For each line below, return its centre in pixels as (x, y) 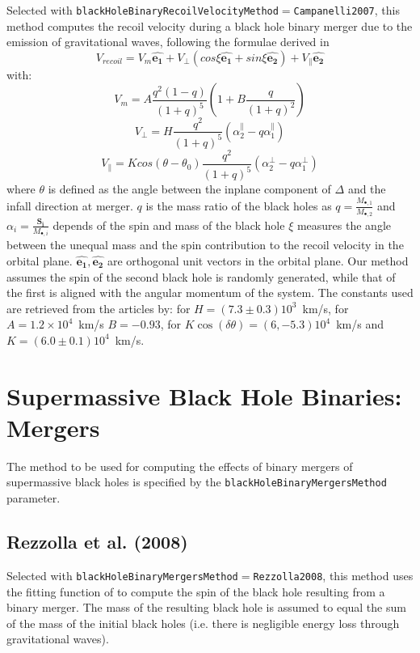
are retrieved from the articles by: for (99, 308)
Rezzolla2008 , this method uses (333, 575)
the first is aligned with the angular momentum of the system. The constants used (210, 293)
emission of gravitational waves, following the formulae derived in (168, 42)
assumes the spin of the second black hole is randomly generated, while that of (201, 276)
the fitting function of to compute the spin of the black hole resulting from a (196, 591)
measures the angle (344, 225)
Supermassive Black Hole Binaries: (204, 395)
